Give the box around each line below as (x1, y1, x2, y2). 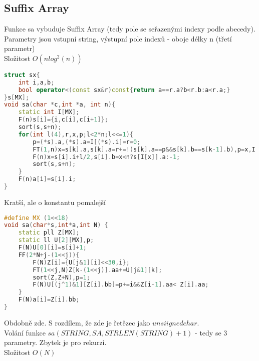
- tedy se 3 (195, 327, 227, 337)
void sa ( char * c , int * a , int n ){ (4, 101, 116, 108)
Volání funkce (4, 327, 46, 337)
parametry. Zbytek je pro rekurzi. (4, 337, 107, 347)
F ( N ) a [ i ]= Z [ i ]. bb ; (18, 296, 80, 303)
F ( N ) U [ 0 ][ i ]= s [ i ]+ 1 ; (18, 244, 87, 251)
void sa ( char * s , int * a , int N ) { (4, 221, 108, 229)
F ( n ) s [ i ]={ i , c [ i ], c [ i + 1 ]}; (18, 116, 108, 123)
